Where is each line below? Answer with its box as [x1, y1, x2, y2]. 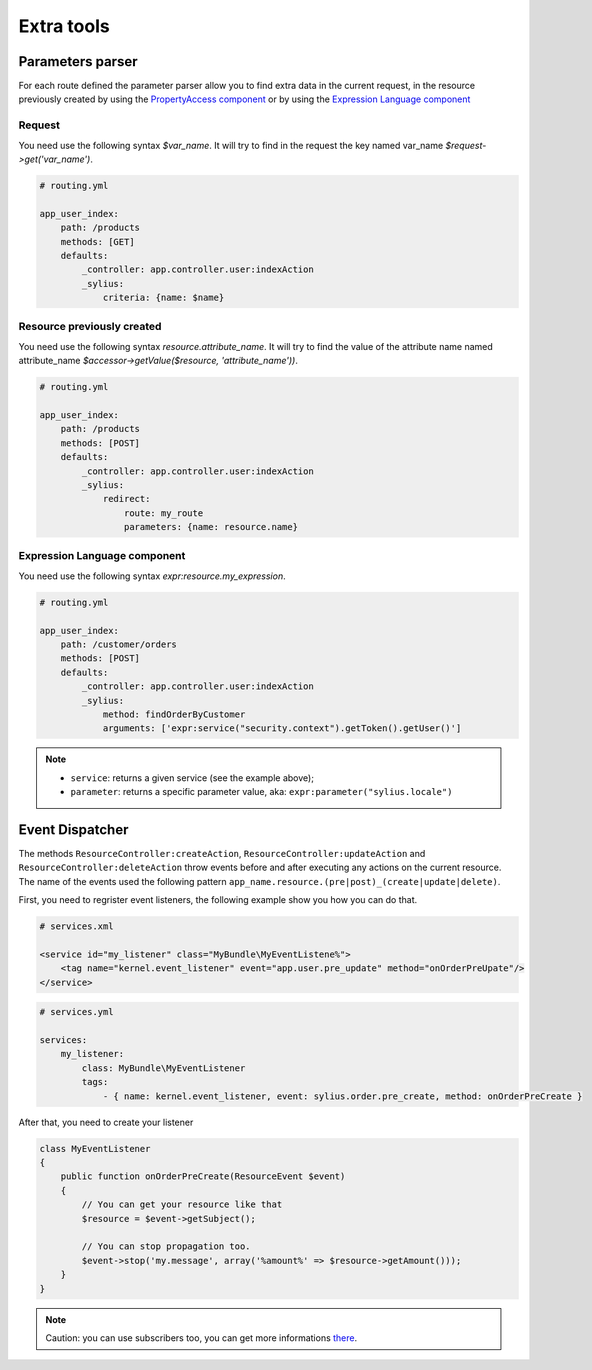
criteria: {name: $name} [102, 292, 225, 304]
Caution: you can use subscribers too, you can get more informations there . [45, 1331, 358, 1344]
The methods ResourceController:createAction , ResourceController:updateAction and [18, 848, 426, 860]
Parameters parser [18, 53, 138, 70]
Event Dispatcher [18, 821, 129, 838]
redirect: [102, 493, 151, 505]
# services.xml [39, 921, 114, 932]
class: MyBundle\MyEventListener [81, 1062, 246, 1074]
